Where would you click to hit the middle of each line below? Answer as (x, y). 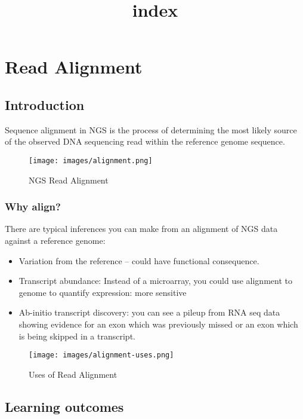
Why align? (33, 207)
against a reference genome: (55, 241)
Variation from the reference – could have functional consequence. (139, 260)
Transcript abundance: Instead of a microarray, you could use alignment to (155, 281)
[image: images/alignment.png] (91, 160)
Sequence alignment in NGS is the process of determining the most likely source (151, 129)
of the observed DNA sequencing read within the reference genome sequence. (145, 141)
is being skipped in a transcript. (77, 336)
